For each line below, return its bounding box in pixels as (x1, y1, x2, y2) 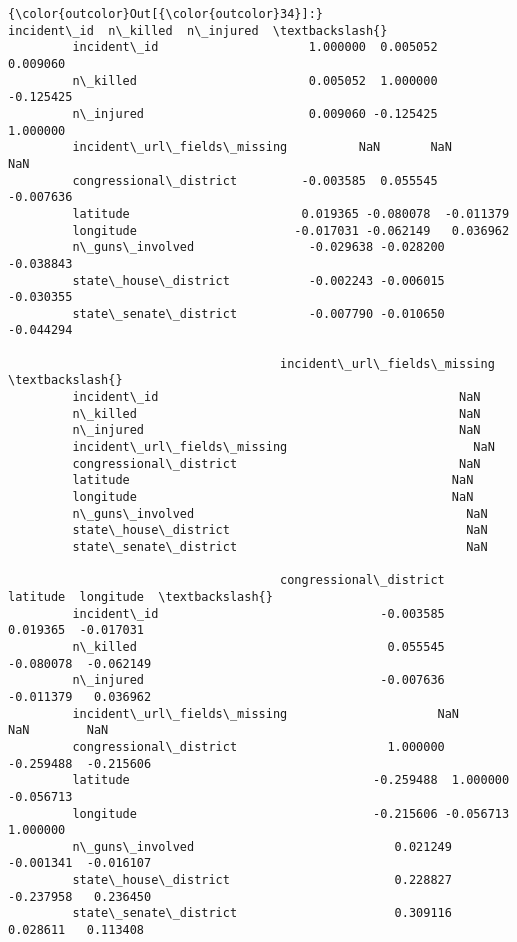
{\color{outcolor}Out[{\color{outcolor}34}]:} (8, 7, 323, 21)
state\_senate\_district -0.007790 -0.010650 (72, 306, 445, 321)
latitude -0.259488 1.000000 (72, 773, 510, 788)
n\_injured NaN (72, 423, 481, 438)
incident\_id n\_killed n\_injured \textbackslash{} (8, 23, 388, 38)
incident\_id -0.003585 (72, 606, 445, 621)
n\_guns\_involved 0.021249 (72, 839, 452, 854)
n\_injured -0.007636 (72, 673, 445, 688)
